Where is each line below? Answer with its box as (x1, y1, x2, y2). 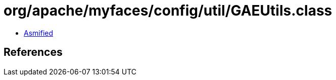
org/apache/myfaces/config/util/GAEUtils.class (4, 2, 332, 19)
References (4, 46, 63, 59)
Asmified (24, 28, 54, 37)
